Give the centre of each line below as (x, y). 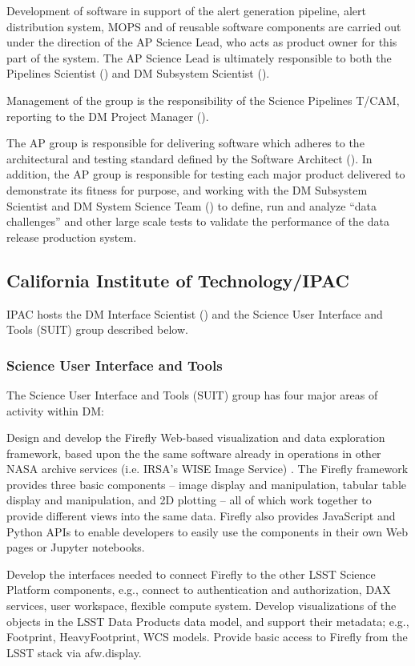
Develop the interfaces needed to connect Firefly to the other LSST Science (191, 574)
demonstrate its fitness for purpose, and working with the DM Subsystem (187, 189)
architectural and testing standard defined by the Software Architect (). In (189, 158)
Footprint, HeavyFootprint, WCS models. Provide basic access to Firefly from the (207, 637)
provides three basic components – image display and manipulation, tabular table (207, 484)
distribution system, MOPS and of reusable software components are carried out (204, 26)
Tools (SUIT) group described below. (97, 329)
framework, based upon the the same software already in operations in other (194, 453)
